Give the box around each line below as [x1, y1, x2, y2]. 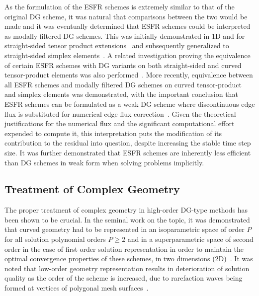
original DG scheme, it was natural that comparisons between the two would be [4, 11, 248, 21]
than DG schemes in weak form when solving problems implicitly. [4, 157, 204, 167]
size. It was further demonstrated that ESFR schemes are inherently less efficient [4, 147, 251, 157]
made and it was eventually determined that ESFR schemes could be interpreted [4, 21, 251, 31]
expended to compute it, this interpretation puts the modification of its [4, 128, 222, 138]
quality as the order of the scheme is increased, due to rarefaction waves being [4, 273, 243, 283]
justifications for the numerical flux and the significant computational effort [4, 118, 235, 129]
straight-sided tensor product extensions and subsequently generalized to [4, 40, 229, 51]
